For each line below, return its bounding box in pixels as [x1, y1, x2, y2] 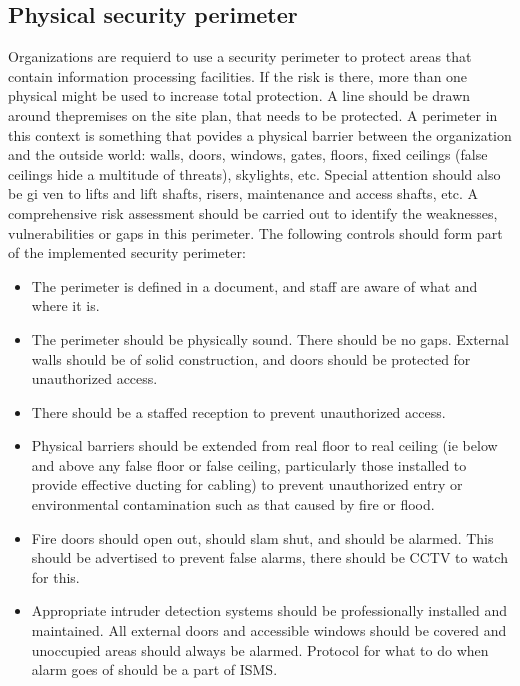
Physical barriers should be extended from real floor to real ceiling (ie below [31, 435, 498, 456]
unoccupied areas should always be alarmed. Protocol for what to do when [31, 639, 489, 660]
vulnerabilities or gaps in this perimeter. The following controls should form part [8, 222, 503, 243]
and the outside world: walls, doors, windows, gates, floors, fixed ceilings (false [8, 144, 488, 165]
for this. [31, 566, 80, 587]
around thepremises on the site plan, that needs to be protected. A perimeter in [8, 104, 498, 125]
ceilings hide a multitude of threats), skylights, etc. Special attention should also [8, 163, 501, 184]
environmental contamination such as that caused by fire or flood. [31, 494, 435, 515]
